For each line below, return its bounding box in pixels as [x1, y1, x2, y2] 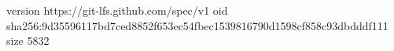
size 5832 [6, 32, 50, 49]
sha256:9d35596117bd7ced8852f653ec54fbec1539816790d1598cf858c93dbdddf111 [6, 17, 388, 33]
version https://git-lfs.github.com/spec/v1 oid [6, 2, 228, 18]
